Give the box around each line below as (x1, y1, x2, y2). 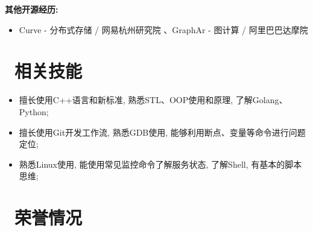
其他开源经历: (5, 3, 58, 15)
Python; (19, 105, 49, 118)
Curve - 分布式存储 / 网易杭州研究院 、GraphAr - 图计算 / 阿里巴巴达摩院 (19, 23, 308, 36)
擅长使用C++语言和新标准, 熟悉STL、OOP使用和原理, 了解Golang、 (19, 93, 288, 106)
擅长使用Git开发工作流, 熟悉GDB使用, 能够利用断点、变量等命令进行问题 (19, 125, 306, 138)
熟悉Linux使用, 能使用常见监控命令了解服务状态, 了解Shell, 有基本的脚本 (19, 157, 302, 170)
